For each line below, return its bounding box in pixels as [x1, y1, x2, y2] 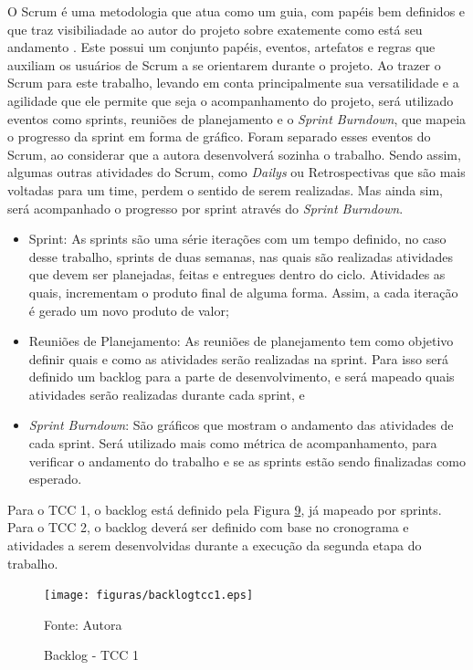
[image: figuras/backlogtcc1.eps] [44, 589, 254, 602]
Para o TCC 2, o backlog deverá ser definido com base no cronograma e [7, 518, 409, 537]
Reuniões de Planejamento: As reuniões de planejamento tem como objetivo [28, 331, 454, 351]
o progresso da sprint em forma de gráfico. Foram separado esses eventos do [7, 127, 431, 146]
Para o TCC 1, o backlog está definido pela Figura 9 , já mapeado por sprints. [7, 499, 442, 518]
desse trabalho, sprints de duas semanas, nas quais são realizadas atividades [28, 246, 453, 266]
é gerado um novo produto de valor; [28, 300, 229, 319]
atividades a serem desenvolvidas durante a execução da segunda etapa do [7, 536, 422, 555]
